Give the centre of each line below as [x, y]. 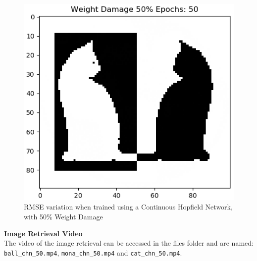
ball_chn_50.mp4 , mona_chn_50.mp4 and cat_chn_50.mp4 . [93, 252]
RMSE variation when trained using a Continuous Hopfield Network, [128, 207]
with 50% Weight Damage [63, 216]
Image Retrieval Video [43, 233]
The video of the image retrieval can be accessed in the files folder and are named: [129, 243]
